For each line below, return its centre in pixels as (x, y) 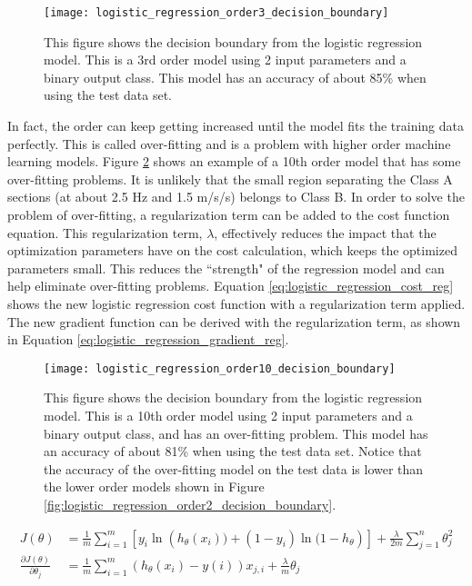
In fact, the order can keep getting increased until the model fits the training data (236, 126)
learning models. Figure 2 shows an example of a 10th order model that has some (234, 161)
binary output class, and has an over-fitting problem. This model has (236, 433)
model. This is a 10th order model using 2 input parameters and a (228, 415)
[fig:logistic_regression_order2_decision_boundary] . (190, 504)
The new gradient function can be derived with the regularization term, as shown (234, 321)
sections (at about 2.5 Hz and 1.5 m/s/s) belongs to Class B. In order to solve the (236, 197)
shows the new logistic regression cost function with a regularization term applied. (236, 303)
